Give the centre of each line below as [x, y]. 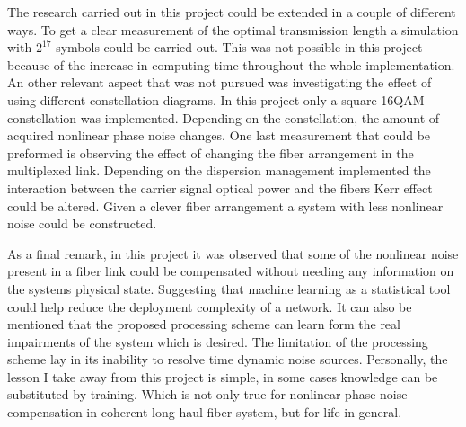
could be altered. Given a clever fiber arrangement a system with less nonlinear [225, 205]
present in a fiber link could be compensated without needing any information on [231, 271]
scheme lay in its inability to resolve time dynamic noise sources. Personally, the [228, 359]
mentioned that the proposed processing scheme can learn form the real [204, 324]
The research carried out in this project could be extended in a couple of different [232, 12]
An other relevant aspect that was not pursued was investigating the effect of [220, 82]
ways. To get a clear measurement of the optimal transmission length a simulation [233, 29]
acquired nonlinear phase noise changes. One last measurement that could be [219, 135]
